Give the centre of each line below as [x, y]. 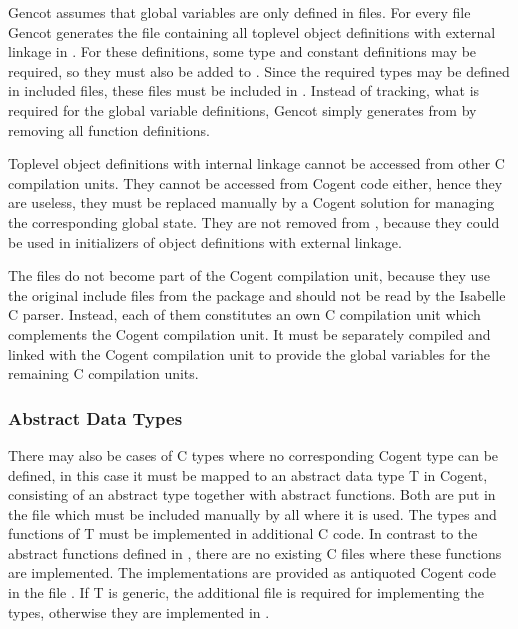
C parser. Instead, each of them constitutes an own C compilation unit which [244, 314]
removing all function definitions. [109, 129]
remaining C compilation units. [103, 373]
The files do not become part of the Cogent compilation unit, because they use [249, 275]
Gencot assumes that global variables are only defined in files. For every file [239, 12]
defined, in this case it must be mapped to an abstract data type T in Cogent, [248, 474]
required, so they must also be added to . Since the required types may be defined [259, 70]
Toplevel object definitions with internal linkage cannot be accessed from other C [256, 163]
